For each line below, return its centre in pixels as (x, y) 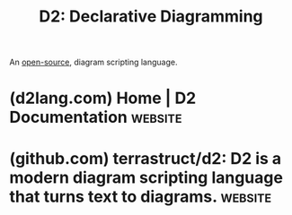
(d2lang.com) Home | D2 (103, 98)
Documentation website (96, 117)
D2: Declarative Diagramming (151, 17)
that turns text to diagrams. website (141, 197)
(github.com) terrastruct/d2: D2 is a (146, 158)
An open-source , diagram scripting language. (93, 62)
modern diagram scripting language (146, 177)
